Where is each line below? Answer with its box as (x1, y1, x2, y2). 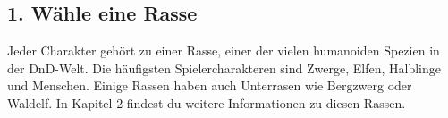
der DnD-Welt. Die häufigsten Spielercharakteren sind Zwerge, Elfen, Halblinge (7, 58, 441, 77)
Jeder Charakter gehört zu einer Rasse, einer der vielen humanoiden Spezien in (7, 41, 440, 60)
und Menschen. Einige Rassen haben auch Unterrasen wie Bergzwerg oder (7, 76, 412, 95)
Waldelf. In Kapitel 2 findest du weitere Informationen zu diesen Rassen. (7, 93, 406, 112)
